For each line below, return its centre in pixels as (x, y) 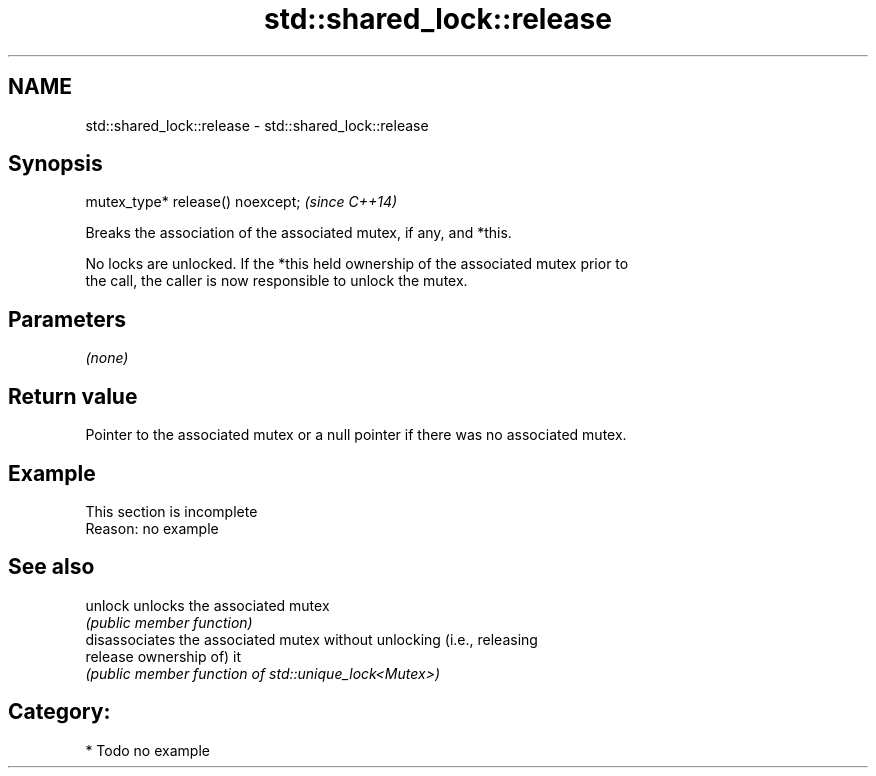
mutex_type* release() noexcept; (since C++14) (241, 202)
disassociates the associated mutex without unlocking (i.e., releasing (311, 639)
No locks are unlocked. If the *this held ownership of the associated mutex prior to (357, 264)
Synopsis (55, 164)
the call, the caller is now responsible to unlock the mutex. (276, 281)
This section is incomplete (171, 511)
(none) (107, 358)
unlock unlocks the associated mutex (207, 605)
